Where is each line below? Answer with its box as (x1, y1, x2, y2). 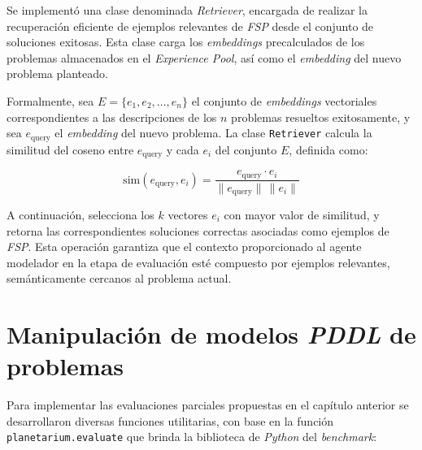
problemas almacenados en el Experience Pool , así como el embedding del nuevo (7, 49, 402, 66)
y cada (166, 141, 199, 158)
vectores (167, 206, 208, 223)
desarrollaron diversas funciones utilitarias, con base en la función (7, 412, 334, 429)
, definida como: (289, 141, 368, 158)
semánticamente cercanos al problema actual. (7, 270, 232, 287)
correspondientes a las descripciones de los (7, 108, 217, 125)
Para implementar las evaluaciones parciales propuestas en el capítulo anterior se (7, 396, 409, 413)
